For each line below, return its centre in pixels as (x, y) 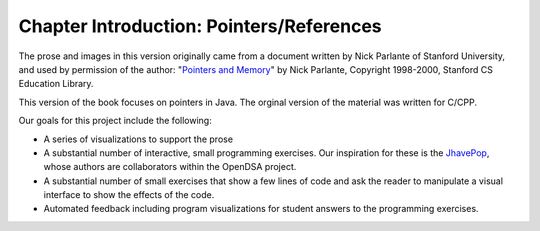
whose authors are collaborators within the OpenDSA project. (170, 167)
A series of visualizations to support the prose (138, 139)
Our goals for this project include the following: (115, 121)
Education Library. (56, 84)
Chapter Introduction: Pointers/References (200, 26)
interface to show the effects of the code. (129, 195)
